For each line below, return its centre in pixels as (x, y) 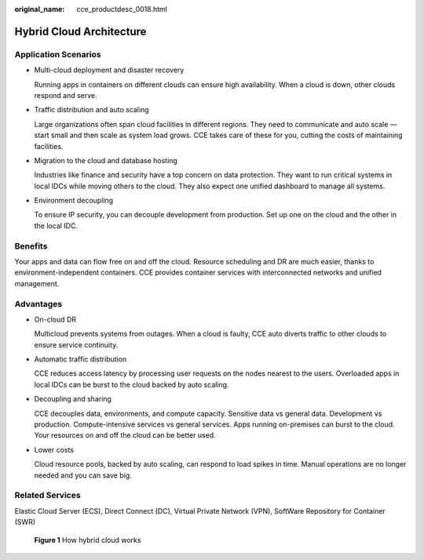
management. (37, 283)
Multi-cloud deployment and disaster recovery (109, 70)
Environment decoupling (74, 201)
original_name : (40, 9)
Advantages (38, 304)
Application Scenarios (58, 54)
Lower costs (54, 449)
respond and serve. (66, 95)
